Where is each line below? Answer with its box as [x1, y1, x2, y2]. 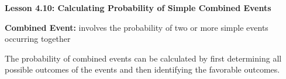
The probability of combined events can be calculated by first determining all [5, 52, 282, 64]
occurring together [5, 33, 71, 45]
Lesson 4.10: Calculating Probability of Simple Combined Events [5, 2, 271, 13]
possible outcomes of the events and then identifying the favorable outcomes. [5, 63, 280, 76]
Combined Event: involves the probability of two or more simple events [5, 21, 268, 33]
